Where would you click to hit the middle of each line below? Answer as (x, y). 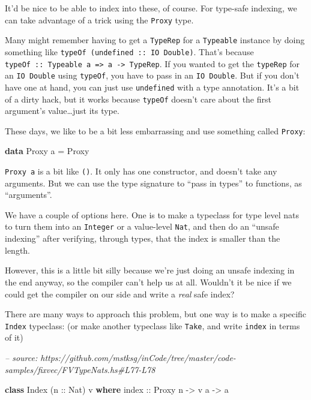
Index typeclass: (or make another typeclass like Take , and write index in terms (152, 325)
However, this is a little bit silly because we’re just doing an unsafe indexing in (150, 270)
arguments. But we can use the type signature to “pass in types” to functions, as (153, 183)
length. (18, 250)
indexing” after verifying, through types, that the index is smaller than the (143, 238)
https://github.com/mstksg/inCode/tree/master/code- (138, 357)
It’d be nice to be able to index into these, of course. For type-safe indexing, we (151, 8)
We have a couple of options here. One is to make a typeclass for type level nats (152, 214)
